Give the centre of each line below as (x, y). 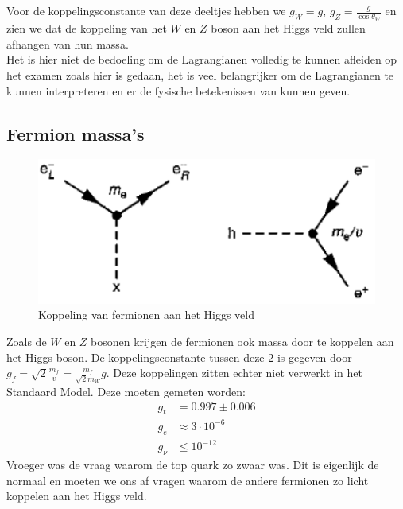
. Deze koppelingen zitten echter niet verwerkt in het (234, 373)
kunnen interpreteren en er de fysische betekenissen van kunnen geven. (178, 90)
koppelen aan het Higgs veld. (77, 496)
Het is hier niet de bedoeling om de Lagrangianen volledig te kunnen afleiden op (202, 59)
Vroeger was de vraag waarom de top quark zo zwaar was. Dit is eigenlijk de (193, 464)
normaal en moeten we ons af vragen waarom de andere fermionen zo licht (188, 480)
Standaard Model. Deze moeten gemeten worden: (126, 391)
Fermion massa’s (76, 133)
